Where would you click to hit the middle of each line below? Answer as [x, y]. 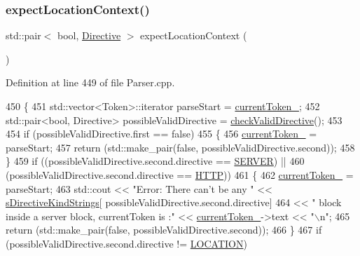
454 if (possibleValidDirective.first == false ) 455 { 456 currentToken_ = [161, 134]
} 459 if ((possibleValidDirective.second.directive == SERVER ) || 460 [155, 161]
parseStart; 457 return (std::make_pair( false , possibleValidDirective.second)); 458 [180, 147]
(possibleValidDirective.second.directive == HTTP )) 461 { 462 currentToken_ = [180, 174]
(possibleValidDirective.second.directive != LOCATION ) [126, 243]
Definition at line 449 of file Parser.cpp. [90, 82]
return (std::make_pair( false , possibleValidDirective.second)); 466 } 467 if [164, 230]
